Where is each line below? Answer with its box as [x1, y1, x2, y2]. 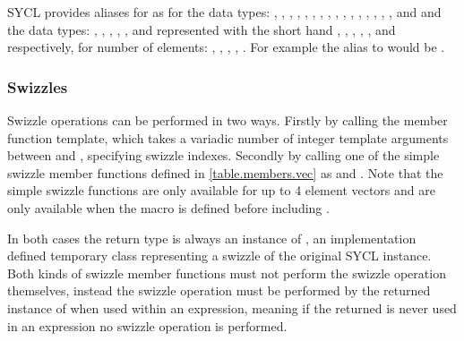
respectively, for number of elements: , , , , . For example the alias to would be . [7, 38, 445, 56]
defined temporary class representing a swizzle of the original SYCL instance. [7, 246, 432, 265]
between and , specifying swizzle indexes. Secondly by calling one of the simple [7, 146, 440, 165]
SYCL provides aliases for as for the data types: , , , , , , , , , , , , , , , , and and [7, 3, 442, 21]
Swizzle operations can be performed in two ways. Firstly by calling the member [7, 111, 448, 129]
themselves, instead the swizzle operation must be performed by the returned [7, 281, 431, 300]
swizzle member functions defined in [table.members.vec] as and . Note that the [7, 163, 443, 182]
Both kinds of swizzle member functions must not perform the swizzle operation [7, 263, 446, 282]
